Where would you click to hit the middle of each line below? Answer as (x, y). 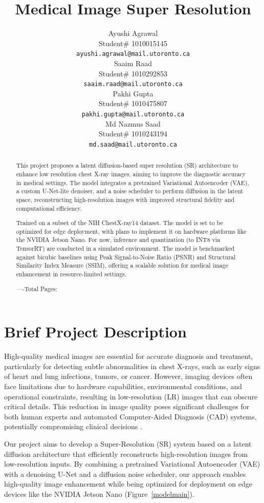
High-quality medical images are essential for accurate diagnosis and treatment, (129, 356)
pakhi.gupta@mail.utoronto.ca (133, 114)
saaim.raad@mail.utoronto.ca (133, 84)
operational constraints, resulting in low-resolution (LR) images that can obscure (131, 396)
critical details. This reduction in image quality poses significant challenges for (127, 406)
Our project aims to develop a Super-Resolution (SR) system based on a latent (128, 443)
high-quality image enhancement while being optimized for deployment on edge (128, 484)
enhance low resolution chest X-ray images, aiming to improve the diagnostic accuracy (131, 174)
